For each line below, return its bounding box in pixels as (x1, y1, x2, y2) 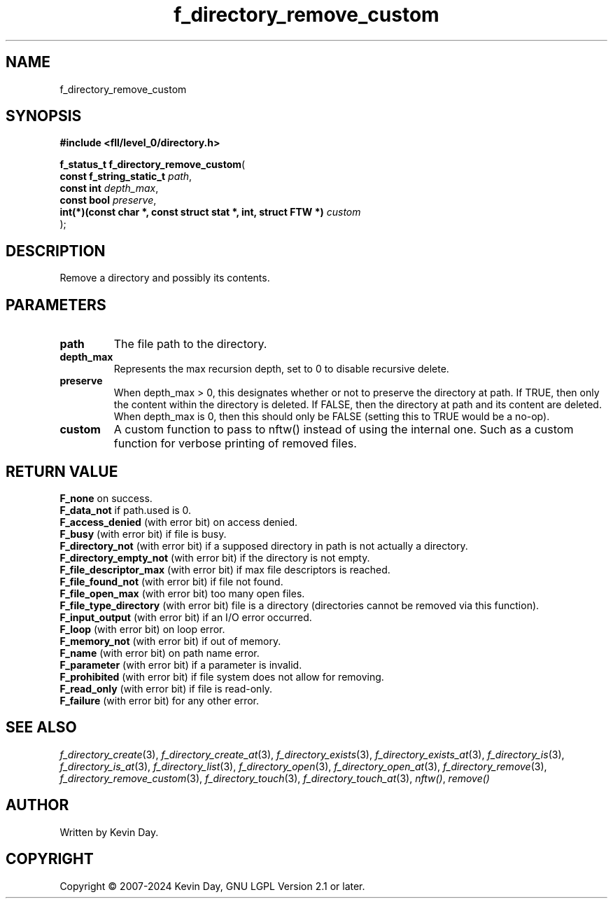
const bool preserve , (59, 194, 157, 207)
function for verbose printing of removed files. (113, 436, 357, 451)
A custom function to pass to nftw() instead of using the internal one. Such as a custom (113, 422, 574, 437)
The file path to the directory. (113, 337, 267, 352)
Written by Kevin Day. (59, 826, 159, 838)
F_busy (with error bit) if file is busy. (59, 527, 227, 540)
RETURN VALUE (6, 462, 118, 480)
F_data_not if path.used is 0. (59, 503, 192, 516)
